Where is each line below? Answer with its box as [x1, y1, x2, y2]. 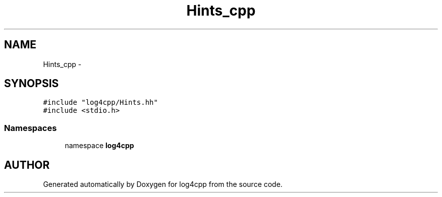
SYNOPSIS [4, 77, 59, 90]
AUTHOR [4, 158, 50, 171]
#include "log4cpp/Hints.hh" [43, 98, 158, 107]
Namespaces [4, 122, 57, 133]
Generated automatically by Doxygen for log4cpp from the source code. [43, 180, 283, 189]
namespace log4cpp [65, 141, 134, 150]
